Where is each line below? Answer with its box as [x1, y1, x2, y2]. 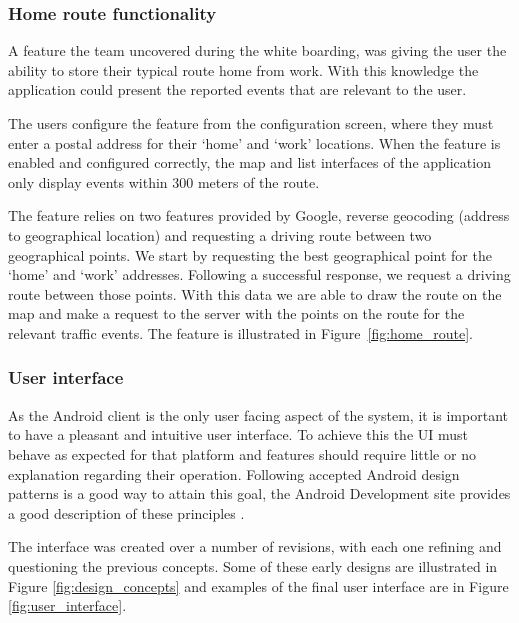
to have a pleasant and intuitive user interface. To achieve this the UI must [8, 424, 469, 445]
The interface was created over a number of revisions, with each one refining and [8, 536, 502, 557]
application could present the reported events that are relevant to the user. [8, 79, 467, 100]
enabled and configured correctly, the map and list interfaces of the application [8, 152, 491, 173]
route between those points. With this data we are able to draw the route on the [8, 283, 502, 304]
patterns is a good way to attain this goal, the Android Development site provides [8, 483, 511, 504]
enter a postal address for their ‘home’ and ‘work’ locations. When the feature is [8, 132, 501, 153]
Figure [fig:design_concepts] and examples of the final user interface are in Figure [8, 575, 509, 596]
